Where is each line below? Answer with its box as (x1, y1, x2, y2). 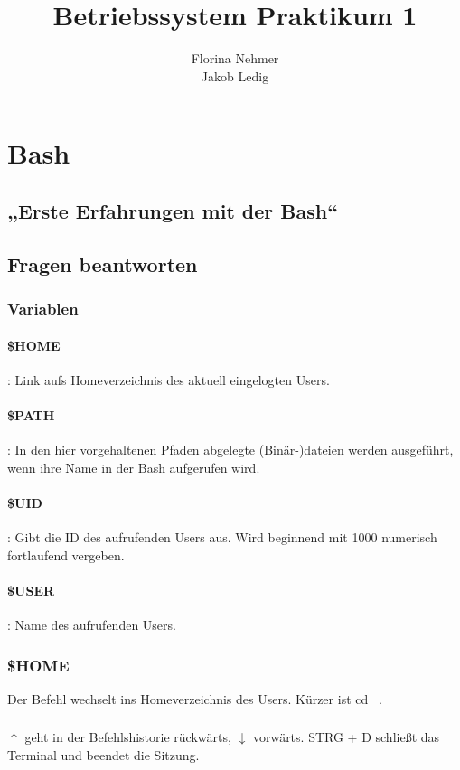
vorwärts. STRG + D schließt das (252, 728, 440, 747)
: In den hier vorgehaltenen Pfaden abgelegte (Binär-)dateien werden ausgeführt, (7, 440, 454, 459)
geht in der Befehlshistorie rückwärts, (24, 728, 231, 747)
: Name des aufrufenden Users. (7, 615, 176, 634)
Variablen (7, 296, 79, 319)
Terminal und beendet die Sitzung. (7, 745, 200, 764)
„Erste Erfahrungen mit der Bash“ (7, 196, 339, 224)
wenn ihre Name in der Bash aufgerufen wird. (7, 457, 260, 476)
